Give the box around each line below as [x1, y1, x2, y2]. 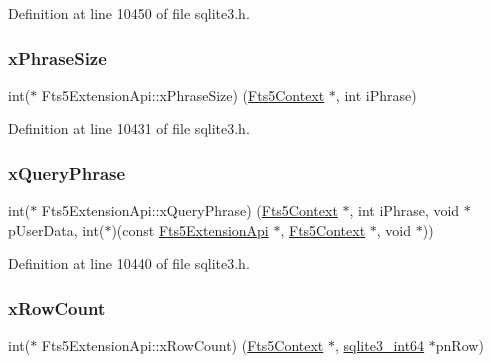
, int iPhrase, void [349, 200, 460, 221]
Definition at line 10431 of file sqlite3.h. [8, 118, 250, 139]
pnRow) [435, 335, 484, 356]
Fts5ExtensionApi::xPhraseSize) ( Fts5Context [41, 84, 325, 105]
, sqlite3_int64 [334, 335, 425, 356]
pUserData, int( [8, 219, 105, 240]
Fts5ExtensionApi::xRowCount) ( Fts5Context [41, 335, 324, 356]
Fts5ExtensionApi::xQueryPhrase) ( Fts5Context [41, 200, 338, 221]
